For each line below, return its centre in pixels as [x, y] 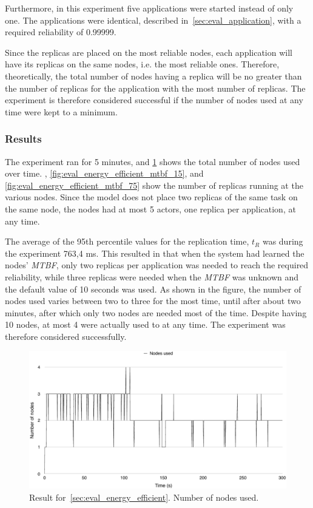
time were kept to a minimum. [61, 111]
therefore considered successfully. [66, 336]
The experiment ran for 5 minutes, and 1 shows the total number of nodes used [153, 161]
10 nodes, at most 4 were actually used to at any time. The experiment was [145, 324]
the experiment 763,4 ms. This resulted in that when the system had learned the [155, 253]
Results [23, 139]
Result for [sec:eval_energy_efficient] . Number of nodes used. [144, 497]
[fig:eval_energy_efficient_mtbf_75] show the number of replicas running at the [154, 185]
